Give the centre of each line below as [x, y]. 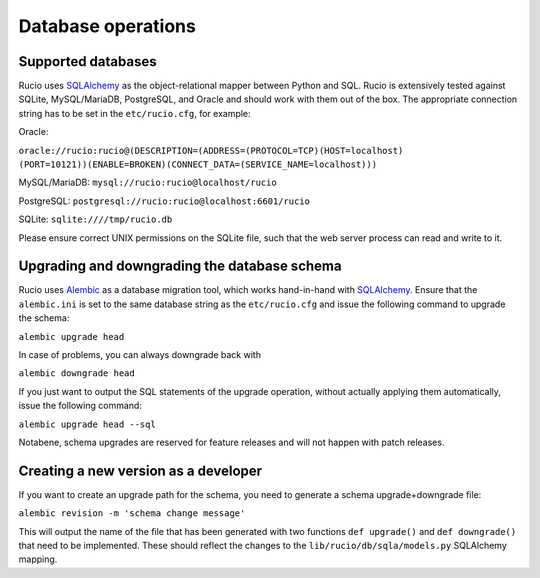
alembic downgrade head [76, 373]
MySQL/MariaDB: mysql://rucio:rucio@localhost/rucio [147, 182]
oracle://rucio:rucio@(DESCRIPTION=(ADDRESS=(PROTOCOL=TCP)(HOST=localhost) [211, 150]
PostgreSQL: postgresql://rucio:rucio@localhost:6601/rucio [164, 201]
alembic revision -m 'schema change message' [132, 513]
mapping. [38, 559]
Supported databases [87, 61]
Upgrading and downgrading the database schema [180, 266]
